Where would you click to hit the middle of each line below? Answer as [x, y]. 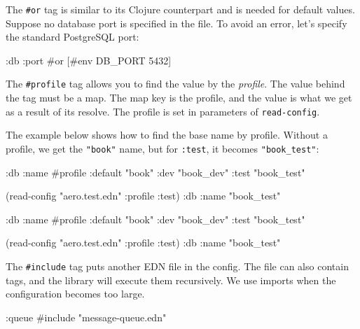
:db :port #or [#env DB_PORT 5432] [89, 60]
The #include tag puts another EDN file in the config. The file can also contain [177, 266]
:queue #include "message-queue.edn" [86, 317]
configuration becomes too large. [75, 294]
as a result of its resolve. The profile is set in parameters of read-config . [163, 111]
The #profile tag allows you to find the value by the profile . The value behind [175, 84]
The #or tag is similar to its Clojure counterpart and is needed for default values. [180, 9]
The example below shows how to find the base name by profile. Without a [167, 135]
